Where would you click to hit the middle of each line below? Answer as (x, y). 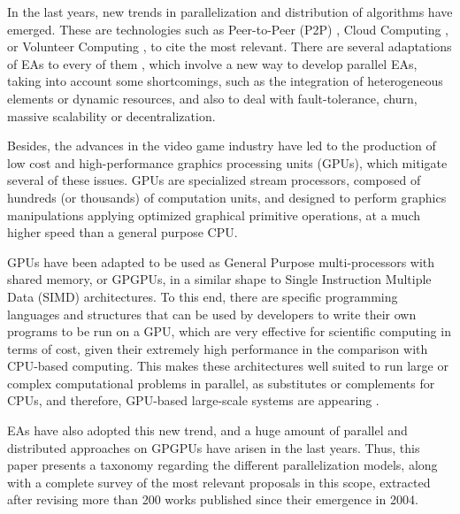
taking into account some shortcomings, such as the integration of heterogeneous (225, 81)
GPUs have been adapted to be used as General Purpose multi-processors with (221, 261)
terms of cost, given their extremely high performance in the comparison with (218, 348)
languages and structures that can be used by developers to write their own (212, 314)
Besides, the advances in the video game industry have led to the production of (222, 146)
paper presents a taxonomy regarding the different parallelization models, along (222, 465)
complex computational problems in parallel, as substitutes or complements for (221, 383)
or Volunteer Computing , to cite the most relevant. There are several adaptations (230, 46)
